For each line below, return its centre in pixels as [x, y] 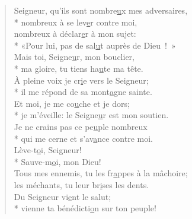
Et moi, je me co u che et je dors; [72, 103]
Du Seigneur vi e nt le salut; [63, 196]
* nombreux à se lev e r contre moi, [76, 22]
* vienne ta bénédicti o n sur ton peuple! [85, 208]
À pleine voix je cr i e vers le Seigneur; [81, 80]
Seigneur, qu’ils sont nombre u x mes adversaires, [101, 10]
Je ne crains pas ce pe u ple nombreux [81, 126]
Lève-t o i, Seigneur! [48, 150]
